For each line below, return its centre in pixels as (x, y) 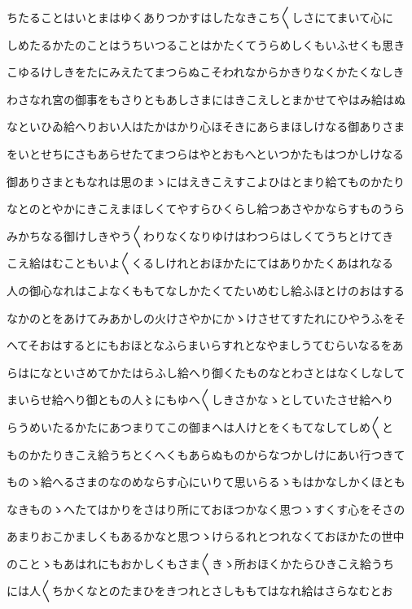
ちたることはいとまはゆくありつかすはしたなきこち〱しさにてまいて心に (200, 17)
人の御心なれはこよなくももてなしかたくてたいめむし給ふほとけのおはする (206, 290)
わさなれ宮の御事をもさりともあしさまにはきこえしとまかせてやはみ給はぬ (206, 99)
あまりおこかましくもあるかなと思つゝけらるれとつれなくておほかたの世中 (206, 536)
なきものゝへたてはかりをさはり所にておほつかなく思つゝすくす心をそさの (206, 509)
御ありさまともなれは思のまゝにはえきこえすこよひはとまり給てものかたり (206, 181)
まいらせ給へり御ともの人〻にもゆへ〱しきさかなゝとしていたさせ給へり (200, 400)
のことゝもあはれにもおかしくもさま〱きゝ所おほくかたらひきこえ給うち (200, 563)
